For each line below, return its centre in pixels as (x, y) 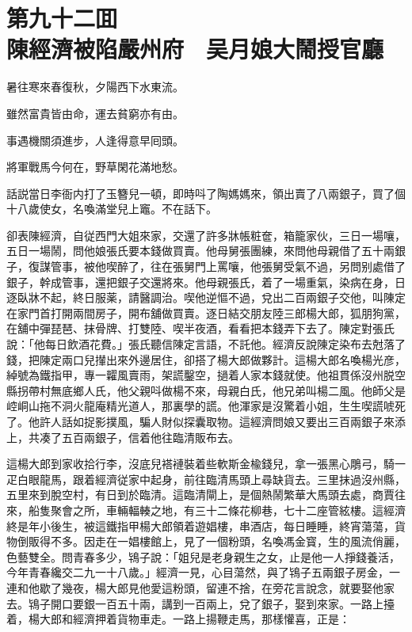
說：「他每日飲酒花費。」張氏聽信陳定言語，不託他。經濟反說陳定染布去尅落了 (206, 344)
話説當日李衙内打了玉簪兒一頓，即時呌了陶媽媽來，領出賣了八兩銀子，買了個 (206, 193)
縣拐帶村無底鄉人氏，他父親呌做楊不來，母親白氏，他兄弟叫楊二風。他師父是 (206, 390)
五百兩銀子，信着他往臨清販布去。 (150, 437)
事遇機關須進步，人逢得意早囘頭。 (95, 140)
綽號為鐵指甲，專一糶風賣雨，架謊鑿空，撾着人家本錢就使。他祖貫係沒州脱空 (206, 375)
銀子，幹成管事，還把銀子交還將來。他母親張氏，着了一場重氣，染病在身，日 (206, 282)
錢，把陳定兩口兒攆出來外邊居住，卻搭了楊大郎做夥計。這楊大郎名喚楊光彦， (206, 359)
